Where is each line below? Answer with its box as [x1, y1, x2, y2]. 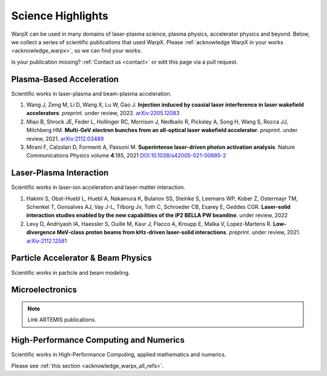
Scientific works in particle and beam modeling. [11, 269, 130, 276]
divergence [26, 229, 56, 236]
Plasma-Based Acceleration [11, 74, 119, 84]
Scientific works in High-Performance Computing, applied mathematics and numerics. [11, 351, 226, 358]
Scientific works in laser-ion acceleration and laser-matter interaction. [11, 183, 186, 191]
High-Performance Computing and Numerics [11, 335, 185, 345]
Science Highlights [11, 9, 108, 22]
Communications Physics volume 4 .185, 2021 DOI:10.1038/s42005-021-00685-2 [26, 152, 226, 159]
